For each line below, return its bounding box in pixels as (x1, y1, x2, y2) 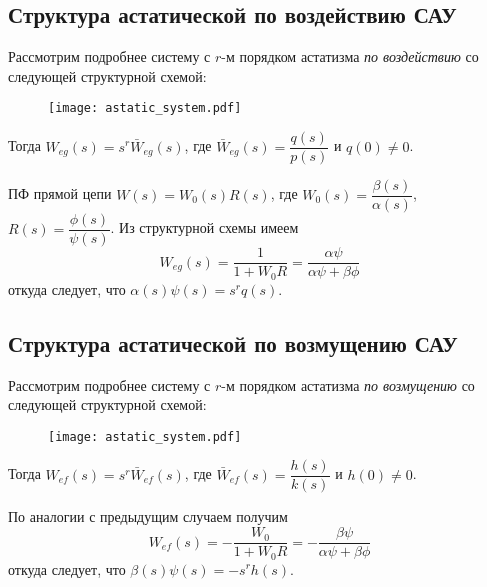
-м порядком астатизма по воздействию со (221, 46, 479, 67)
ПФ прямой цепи (8, 183, 112, 204)
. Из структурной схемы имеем (110, 217, 299, 238)
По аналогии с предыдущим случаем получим (8, 506, 288, 527)
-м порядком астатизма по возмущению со (221, 374, 475, 395)
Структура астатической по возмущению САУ (8, 327, 458, 358)
